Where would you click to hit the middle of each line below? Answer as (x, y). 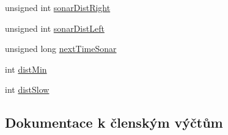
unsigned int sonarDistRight (58, 7)
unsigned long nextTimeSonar (61, 49)
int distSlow (27, 89)
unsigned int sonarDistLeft (55, 28)
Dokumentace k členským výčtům (114, 122)
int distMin (26, 69)
